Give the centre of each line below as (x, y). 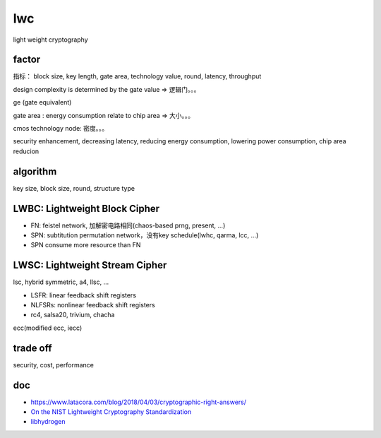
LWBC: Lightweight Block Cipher (86, 208)
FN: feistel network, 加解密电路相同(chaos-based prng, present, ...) (128, 225)
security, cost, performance (54, 365)
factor (27, 60)
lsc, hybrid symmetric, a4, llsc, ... (61, 282)
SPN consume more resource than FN (86, 245)
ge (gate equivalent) (42, 102)
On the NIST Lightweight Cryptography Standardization (111, 412)
